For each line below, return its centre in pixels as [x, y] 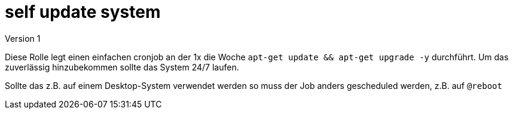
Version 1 [23, 38]
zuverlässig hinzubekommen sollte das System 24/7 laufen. [122, 67]
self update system [83, 12]
